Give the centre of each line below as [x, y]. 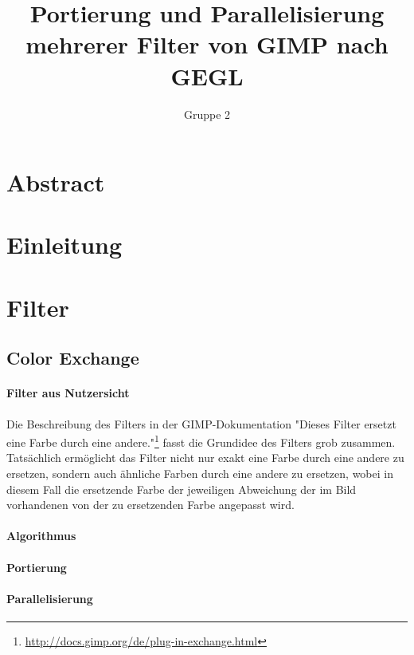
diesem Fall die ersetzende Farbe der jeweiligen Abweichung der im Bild [182, 489]
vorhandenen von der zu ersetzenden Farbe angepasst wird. [150, 505]
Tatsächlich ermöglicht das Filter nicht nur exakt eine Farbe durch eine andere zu [205, 458]
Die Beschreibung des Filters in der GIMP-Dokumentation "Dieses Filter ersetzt [201, 423]
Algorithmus [41, 536]
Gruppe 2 [207, 114]
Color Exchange [73, 358]
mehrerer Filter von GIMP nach [207, 44]
